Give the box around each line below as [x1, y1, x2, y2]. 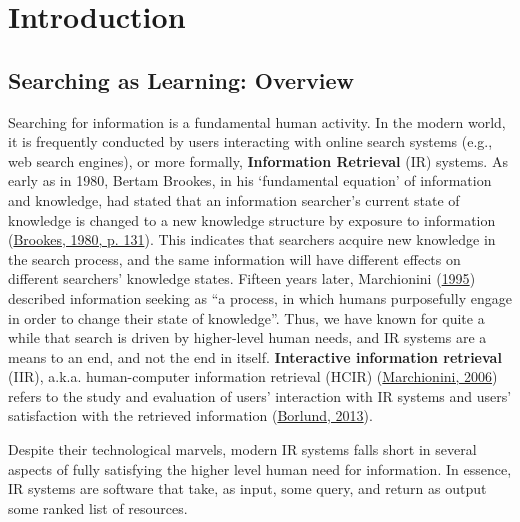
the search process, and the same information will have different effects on [8, 248, 461, 269]
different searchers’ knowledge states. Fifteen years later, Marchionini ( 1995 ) [8, 268, 476, 289]
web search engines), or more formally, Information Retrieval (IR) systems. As [8, 150, 508, 171]
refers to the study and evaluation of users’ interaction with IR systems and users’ [8, 385, 512, 406]
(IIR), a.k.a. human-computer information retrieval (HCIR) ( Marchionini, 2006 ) [8, 366, 498, 387]
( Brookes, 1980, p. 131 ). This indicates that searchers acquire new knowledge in [8, 229, 496, 250]
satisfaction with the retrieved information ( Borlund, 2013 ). [8, 405, 373, 426]
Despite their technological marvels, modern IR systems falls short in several [8, 439, 477, 460]
